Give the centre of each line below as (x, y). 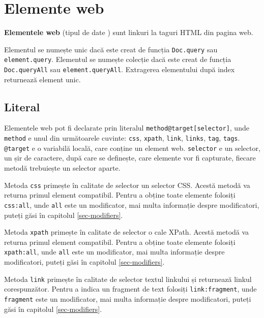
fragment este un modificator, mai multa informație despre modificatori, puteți (128, 298)
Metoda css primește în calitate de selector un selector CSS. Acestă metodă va (127, 185)
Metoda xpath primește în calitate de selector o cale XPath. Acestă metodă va (127, 232)
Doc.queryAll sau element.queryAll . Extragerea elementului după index (120, 69)
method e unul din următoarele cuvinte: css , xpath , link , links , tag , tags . (122, 138)
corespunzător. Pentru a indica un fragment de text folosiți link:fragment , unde (130, 289)
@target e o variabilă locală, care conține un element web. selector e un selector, (132, 148)
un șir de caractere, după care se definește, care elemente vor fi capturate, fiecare (130, 158)
